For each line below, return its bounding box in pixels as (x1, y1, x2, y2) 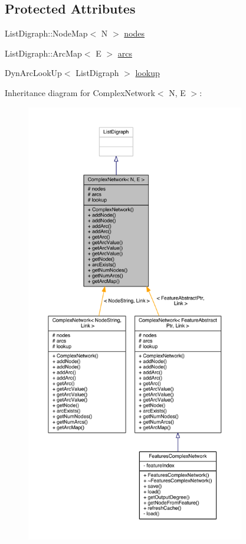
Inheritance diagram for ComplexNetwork (5, 86, 155, 98)
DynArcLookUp (5, 67, 62, 79)
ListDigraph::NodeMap (5, 27, 88, 39)
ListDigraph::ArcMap (5, 47, 82, 59)
